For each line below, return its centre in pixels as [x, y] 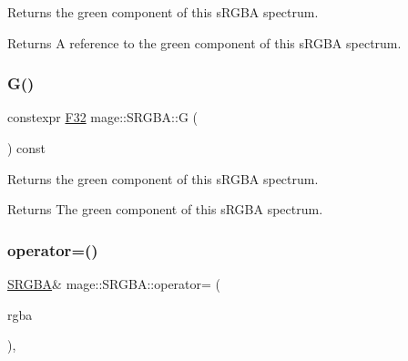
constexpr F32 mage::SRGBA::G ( [102, 117]
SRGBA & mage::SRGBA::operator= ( [114, 284]
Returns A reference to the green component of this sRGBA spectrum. [204, 42]
